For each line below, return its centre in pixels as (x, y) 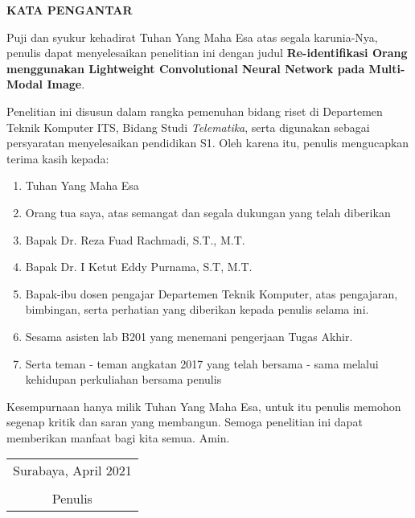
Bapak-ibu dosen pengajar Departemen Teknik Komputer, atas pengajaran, (212, 293)
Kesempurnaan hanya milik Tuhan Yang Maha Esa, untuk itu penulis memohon (204, 406)
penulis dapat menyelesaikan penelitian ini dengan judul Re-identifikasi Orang (207, 53)
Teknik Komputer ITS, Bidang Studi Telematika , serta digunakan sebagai (188, 127)
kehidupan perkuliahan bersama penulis (123, 379)
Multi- (387, 68)
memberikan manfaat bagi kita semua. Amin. (118, 437)
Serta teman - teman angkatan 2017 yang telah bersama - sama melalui (202, 363)
